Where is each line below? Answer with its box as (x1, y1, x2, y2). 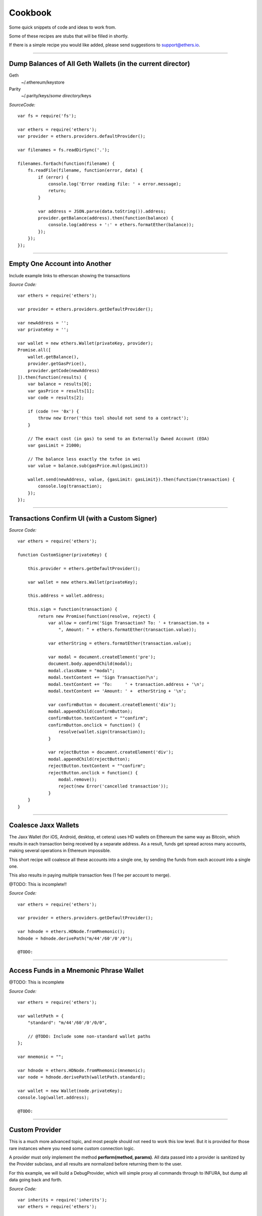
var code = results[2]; (27, 395, 84, 401)
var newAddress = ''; (17, 320, 69, 325)
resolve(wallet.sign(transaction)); (58, 729, 146, 734)
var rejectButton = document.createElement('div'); (48, 750, 174, 755)
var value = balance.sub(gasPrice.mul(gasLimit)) (27, 463, 148, 469)
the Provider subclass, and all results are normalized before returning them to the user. (9, 1161, 182, 1167)
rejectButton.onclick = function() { (48, 770, 138, 775)
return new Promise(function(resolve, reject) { (38, 613, 156, 619)
